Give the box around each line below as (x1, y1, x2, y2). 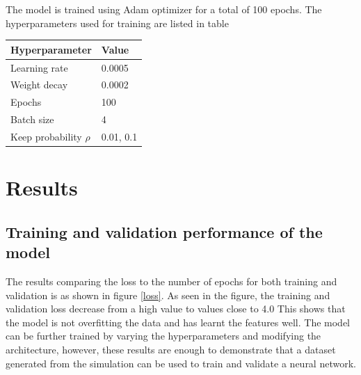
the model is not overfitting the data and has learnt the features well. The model (6, 314, 350, 329)
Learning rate (10, 60, 68, 74)
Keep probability (10, 129, 82, 143)
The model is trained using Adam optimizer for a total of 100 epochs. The (6, 2, 322, 16)
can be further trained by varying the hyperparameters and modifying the (6, 328, 321, 343)
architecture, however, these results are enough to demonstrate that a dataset (6, 342, 336, 356)
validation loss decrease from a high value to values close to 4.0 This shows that (6, 301, 346, 316)
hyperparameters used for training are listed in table (6, 15, 229, 30)
